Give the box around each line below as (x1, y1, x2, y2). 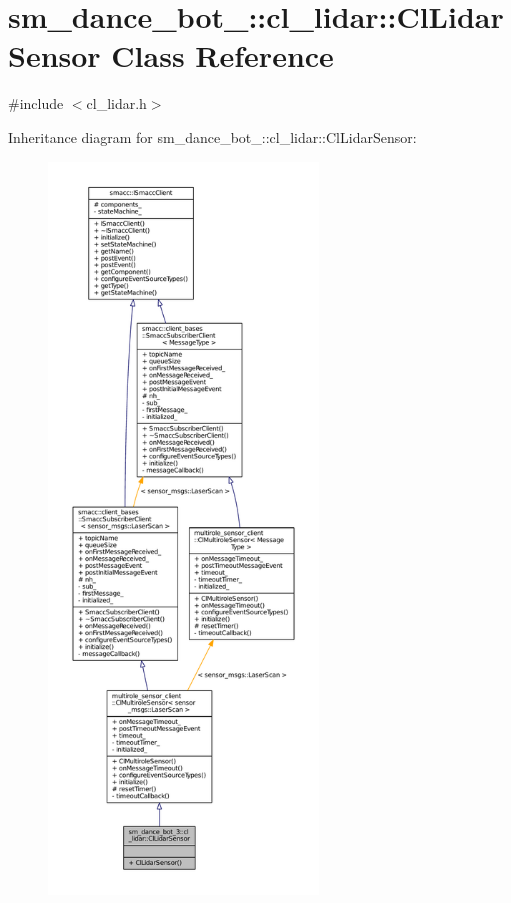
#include (8, 93, 64, 114)
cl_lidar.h (86, 93, 147, 114)
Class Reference (111, 35, 334, 76)
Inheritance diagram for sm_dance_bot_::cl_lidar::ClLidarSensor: (8, 126, 417, 147)
